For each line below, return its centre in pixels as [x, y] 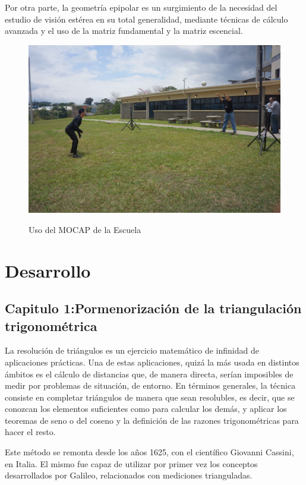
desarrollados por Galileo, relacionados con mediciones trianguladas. [129, 475]
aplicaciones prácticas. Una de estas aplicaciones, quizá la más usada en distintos [152, 362]
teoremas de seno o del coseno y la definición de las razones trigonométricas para [152, 420]
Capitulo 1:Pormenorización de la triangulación [153, 308]
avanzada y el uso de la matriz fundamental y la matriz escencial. [124, 31]
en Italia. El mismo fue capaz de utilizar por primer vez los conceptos [131, 463]
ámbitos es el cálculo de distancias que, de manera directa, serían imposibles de [149, 374]
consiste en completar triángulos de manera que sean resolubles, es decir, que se [150, 397]
